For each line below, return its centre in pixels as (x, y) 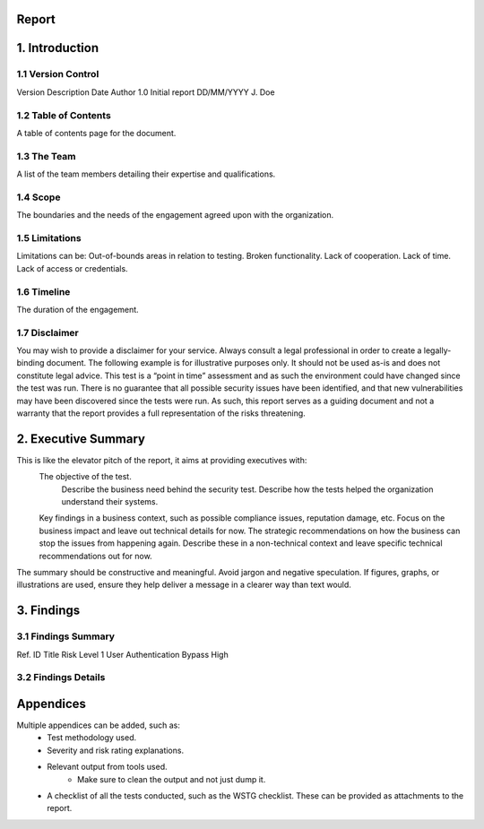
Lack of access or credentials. (73, 268)
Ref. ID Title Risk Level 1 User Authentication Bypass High (122, 654)
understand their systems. (110, 502)
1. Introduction (57, 48)
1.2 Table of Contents (64, 115)
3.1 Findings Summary (66, 636)
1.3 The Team (46, 156)
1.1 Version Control (58, 74)
